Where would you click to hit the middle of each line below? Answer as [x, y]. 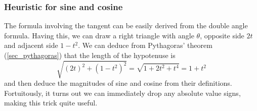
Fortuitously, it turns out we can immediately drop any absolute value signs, [122, 93]
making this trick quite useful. [51, 103]
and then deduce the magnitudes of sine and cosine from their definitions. [118, 83]
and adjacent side [31, 45]
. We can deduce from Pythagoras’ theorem [145, 45]
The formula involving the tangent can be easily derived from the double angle [126, 25]
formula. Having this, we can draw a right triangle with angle [99, 35]
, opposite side [222, 35]
